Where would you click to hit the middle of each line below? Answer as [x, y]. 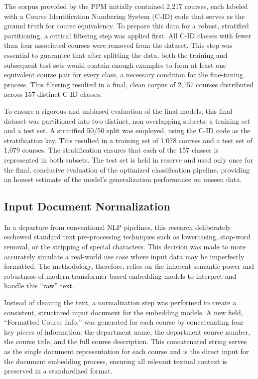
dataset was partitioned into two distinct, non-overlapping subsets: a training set [127, 120]
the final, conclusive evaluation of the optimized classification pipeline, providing [127, 169]
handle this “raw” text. [39, 285]
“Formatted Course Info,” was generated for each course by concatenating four [124, 322]
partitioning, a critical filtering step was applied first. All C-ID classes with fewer [128, 35]
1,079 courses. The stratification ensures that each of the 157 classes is [111, 150]
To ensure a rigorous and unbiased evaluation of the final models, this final [118, 110]
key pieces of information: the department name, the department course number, [127, 331]
